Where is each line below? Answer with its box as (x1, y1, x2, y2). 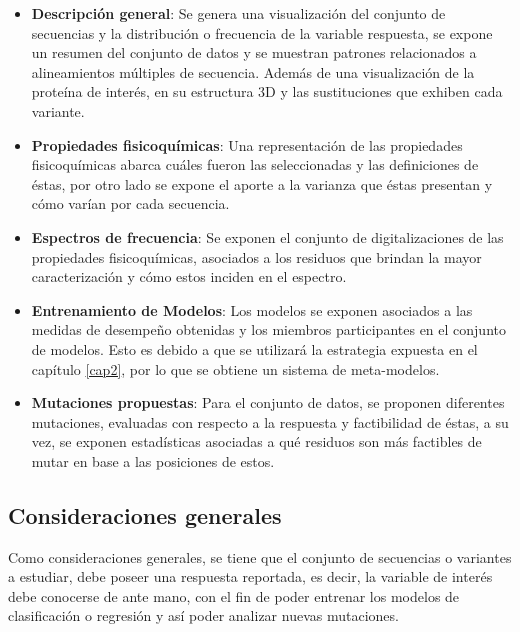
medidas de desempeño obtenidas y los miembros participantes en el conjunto (31, 319, 506, 340)
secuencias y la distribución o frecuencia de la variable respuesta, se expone (31, 22, 493, 43)
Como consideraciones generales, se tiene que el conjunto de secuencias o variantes (8, 546, 512, 567)
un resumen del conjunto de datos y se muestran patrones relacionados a (31, 42, 477, 63)
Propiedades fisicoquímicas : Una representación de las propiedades (31, 134, 463, 155)
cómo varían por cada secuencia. (31, 193, 230, 214)
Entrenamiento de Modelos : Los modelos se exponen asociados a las (31, 299, 473, 320)
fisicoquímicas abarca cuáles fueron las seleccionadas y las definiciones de (31, 154, 479, 175)
